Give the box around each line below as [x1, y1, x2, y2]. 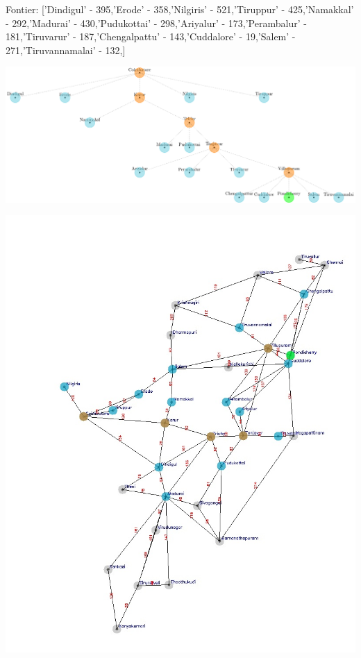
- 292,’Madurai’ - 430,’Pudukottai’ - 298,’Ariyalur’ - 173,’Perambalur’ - [6, 15, 307, 30]
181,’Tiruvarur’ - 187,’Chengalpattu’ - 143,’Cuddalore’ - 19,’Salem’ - [6, 29, 296, 44]
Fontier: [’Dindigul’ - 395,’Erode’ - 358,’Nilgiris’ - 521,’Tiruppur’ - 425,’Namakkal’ [6, 2, 354, 16]
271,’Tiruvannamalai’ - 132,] [6, 42, 126, 57]
